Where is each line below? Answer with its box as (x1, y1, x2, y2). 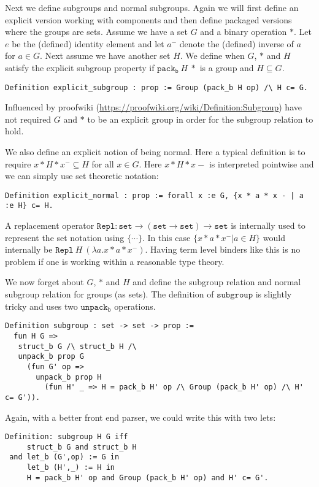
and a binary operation (200, 25, 287, 38)
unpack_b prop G (18, 352, 84, 361)
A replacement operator (5, 219, 94, 232)
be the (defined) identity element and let (12, 37, 164, 50)
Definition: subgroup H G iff (5, 432, 128, 442)
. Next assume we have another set (39, 49, 171, 62)
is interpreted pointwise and (209, 157, 314, 170)
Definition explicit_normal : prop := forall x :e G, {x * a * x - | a (5, 191, 304, 200)
